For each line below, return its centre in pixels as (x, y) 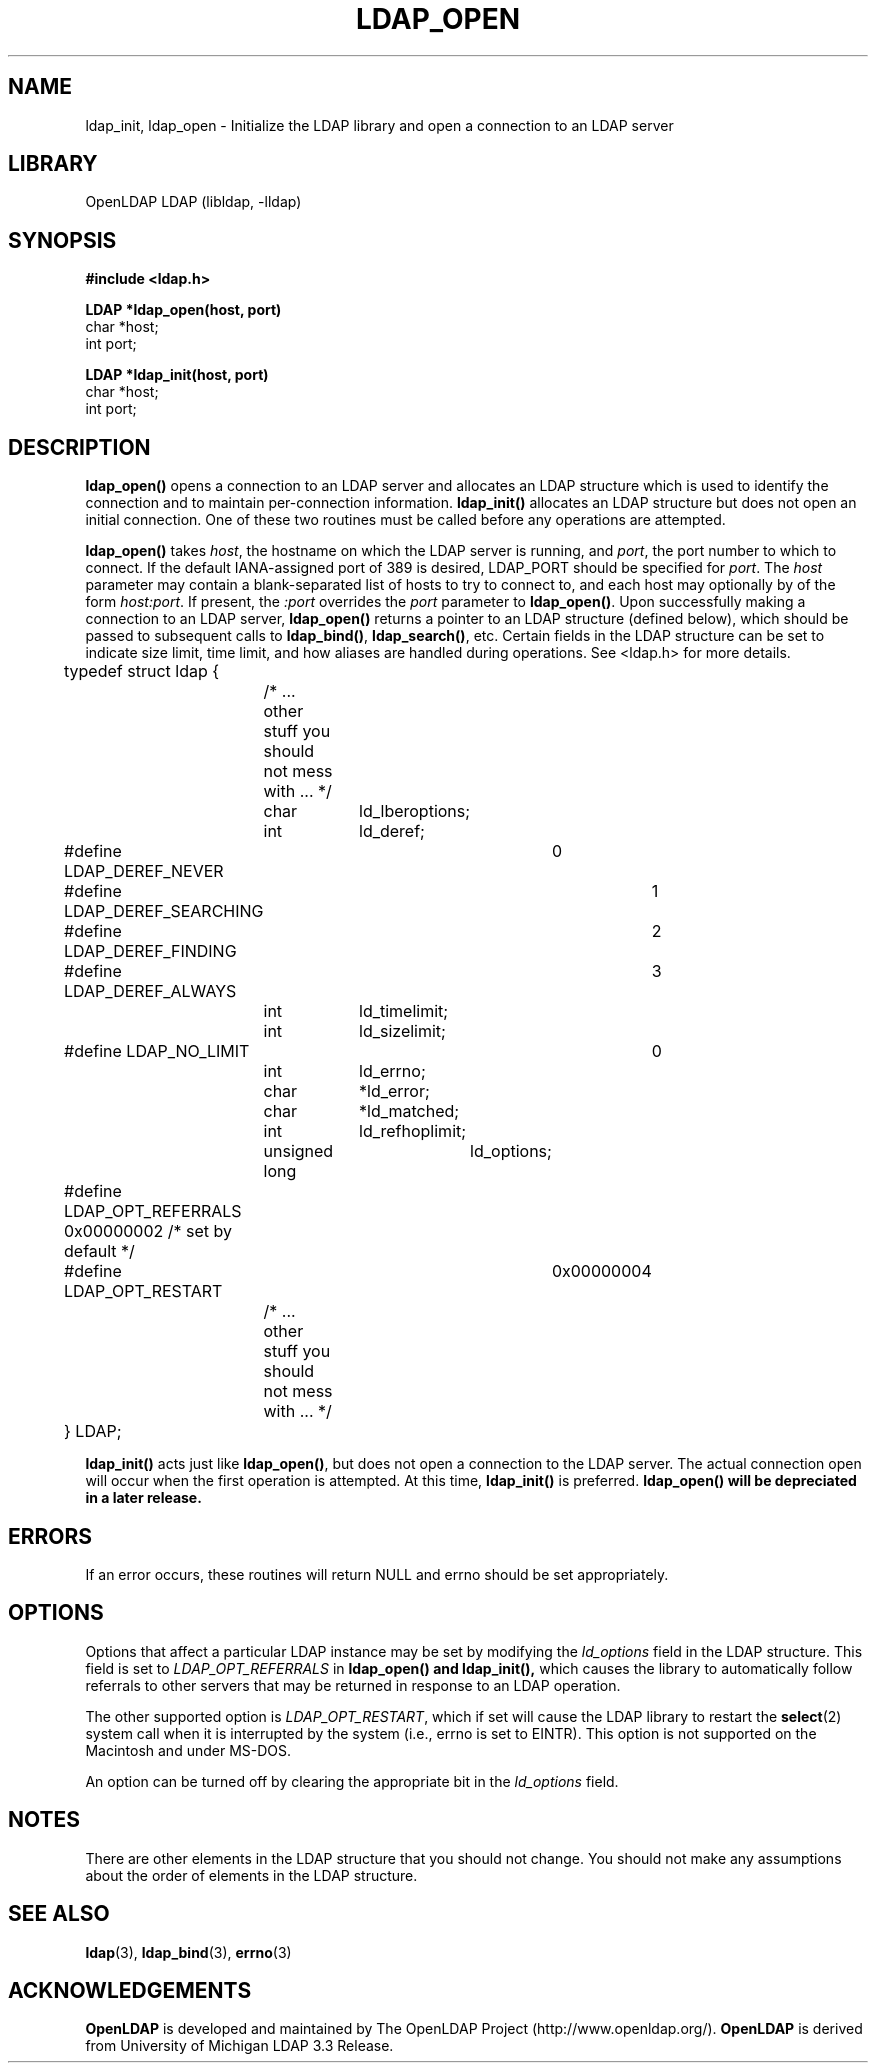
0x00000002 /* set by (148, 1231)
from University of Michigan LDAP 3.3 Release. (239, 2046)
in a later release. (143, 1498)
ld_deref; (392, 831)
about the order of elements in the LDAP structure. (251, 1875)
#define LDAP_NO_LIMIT (157, 1051)
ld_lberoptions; (415, 811)
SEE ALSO (59, 1914)
